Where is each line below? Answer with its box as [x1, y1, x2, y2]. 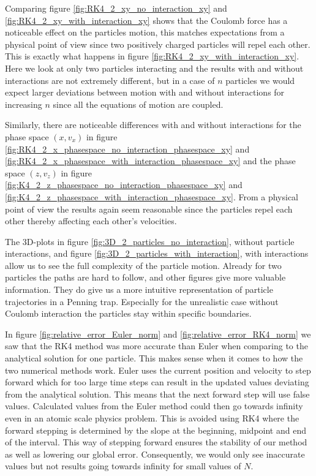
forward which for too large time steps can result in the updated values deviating [5, 376, 309, 388]
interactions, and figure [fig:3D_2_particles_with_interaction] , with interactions [5, 247, 309, 260]
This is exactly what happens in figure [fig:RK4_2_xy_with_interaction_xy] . [5, 50, 299, 62]
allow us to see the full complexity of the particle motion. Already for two [5, 259, 282, 271]
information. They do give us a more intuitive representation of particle [5, 283, 273, 296]
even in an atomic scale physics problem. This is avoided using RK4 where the [5, 412, 299, 424]
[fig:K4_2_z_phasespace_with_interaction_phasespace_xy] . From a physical [5, 190, 299, 203]
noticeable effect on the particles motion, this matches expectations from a [5, 26, 285, 39]
